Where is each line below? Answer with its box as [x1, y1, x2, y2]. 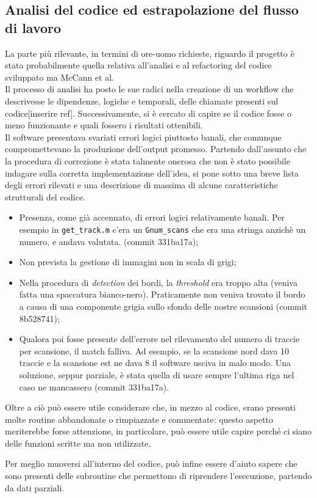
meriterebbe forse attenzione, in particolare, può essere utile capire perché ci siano [5, 425, 312, 438]
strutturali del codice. [5, 190, 86, 203]
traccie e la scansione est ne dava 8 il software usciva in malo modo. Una [19, 356, 291, 369]
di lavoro [5, 18, 62, 37]
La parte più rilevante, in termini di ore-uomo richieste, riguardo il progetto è [5, 46, 294, 59]
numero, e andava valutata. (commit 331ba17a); [19, 235, 199, 247]
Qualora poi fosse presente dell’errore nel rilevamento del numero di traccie [19, 332, 300, 345]
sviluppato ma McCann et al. [5, 70, 114, 83]
